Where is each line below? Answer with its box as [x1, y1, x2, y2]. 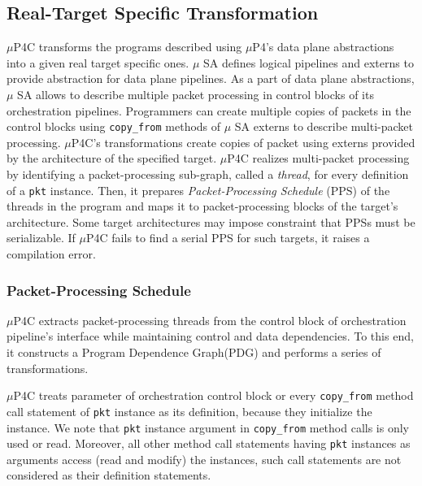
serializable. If [7, 229, 76, 246]
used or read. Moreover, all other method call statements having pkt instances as [7, 435, 411, 452]
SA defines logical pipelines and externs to [202, 54, 414, 71]
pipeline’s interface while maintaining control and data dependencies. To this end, [7, 328, 414, 345]
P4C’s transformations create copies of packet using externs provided [71, 133, 415, 150]
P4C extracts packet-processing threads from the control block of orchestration [13, 311, 407, 328]
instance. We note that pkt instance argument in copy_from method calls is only [7, 419, 409, 436]
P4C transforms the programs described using [13, 38, 242, 55]
